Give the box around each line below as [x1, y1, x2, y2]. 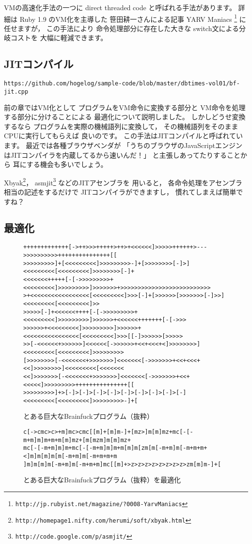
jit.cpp [4, 88, 29, 95]
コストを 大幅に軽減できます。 [10, 33, 108, 43]
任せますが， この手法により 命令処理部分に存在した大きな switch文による [4, 23, 239, 33]
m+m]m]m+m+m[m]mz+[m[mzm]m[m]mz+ [23, 436, 131, 444]
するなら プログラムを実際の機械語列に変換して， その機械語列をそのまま [4, 121, 238, 131]
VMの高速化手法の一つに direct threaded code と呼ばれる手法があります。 [4, 2, 236, 12]
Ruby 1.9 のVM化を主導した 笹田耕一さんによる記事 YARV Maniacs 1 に [19, 12, 246, 24]
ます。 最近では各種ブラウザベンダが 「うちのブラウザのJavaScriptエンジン [4, 140, 242, 150]
